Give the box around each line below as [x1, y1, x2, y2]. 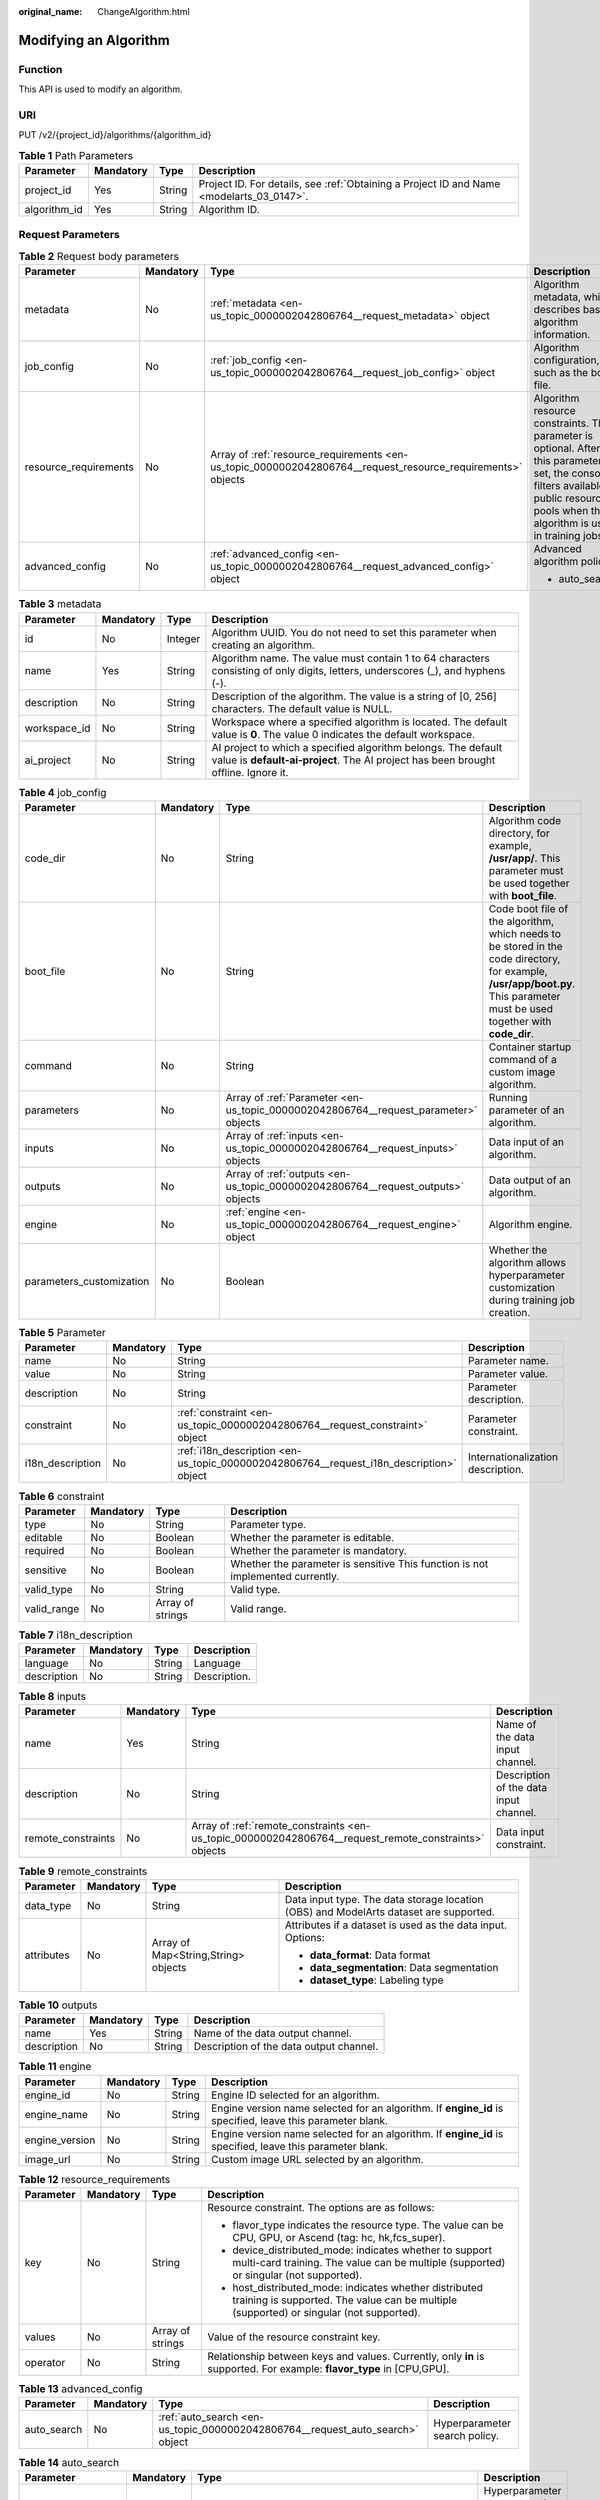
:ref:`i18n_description [176, 1444, 277, 1458]
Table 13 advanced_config [18, 2382, 143, 2396]
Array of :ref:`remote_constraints [191, 1819, 345, 1833]
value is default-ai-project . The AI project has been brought [211, 753, 496, 767]
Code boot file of [488, 901, 569, 915]
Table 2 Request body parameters [18, 250, 180, 263]
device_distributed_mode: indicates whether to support [232, 2243, 492, 2257]
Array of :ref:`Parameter [225, 1090, 339, 1104]
